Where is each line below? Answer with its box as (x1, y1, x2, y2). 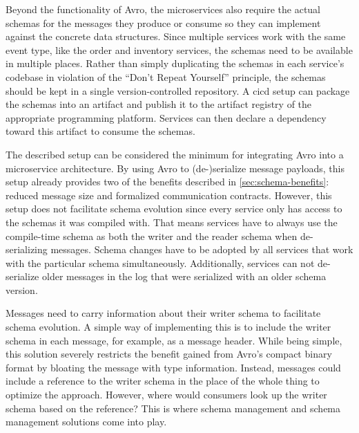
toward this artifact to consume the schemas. (6, 124, 195, 138)
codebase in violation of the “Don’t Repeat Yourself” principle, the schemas (6, 69, 326, 84)
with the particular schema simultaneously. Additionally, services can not (6, 255, 315, 270)
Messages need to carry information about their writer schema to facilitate (6, 306, 321, 320)
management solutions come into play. (6, 414, 167, 429)
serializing (6, 242, 48, 257)
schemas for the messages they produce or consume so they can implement (6, 15, 321, 30)
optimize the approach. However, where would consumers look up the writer (6, 387, 327, 402)
